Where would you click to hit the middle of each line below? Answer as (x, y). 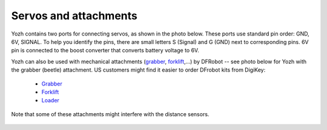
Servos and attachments (74, 16)
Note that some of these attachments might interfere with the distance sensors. (110, 114)
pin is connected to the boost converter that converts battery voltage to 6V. (105, 51)
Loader (51, 101)
